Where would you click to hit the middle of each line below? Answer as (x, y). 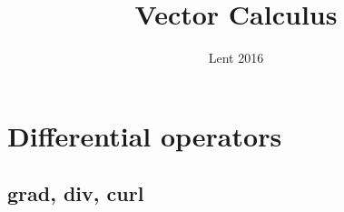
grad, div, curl (76, 193)
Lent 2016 (236, 58)
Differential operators (145, 135)
